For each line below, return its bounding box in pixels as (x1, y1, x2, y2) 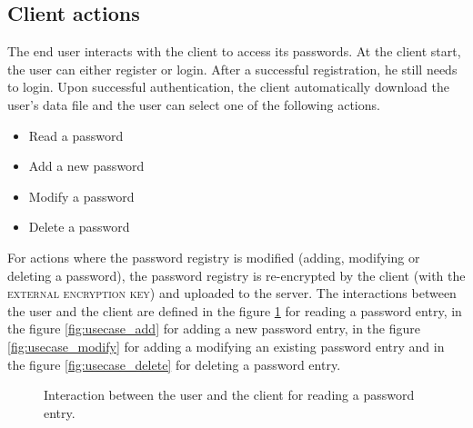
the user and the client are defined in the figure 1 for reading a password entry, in (7, 301, 462, 320)
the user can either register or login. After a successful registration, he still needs (7, 59, 458, 78)
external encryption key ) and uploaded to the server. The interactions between (7, 284, 457, 303)
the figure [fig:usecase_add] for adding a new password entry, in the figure (7, 319, 420, 338)
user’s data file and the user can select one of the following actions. (7, 95, 380, 114)
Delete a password (28, 217, 130, 236)
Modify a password (28, 186, 135, 205)
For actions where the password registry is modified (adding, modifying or (7, 247, 420, 266)
